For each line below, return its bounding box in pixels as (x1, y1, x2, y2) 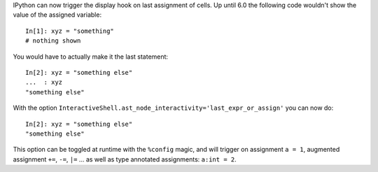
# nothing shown (25, 37, 81, 45)
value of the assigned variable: (13, 10, 101, 19)
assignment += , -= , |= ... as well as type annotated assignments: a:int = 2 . (13, 155, 237, 164)
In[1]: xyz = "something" (25, 27, 115, 35)
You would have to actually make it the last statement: (13, 52, 168, 61)
